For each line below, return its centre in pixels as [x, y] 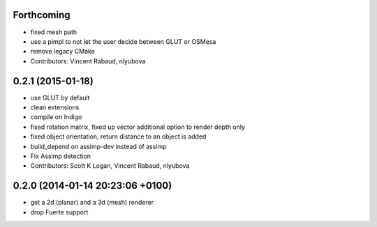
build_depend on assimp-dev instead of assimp [98, 146]
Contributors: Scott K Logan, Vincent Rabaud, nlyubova [110, 166]
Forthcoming [42, 15]
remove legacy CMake [63, 52]
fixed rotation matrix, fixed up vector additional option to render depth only [138, 127]
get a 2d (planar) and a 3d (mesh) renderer [92, 203]
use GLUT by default [60, 97]
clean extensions [55, 107]
